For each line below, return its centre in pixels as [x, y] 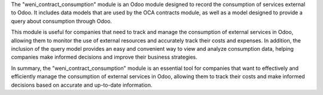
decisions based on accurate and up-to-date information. [82, 85]
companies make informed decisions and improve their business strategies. [104, 57]
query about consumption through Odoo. [62, 21]
